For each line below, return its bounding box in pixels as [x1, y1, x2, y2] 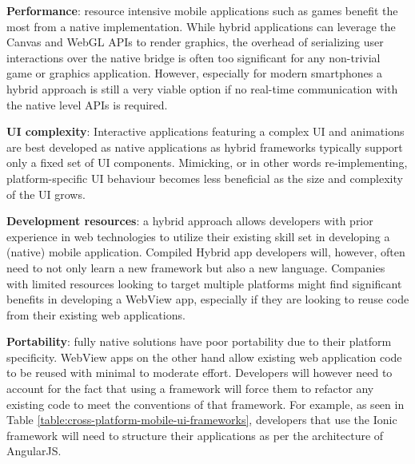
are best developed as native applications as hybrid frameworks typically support [6, 138, 403, 155]
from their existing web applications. [6, 306, 186, 323]
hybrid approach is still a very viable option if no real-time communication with [6, 80, 398, 97]
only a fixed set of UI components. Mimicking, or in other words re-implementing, [6, 154, 408, 171]
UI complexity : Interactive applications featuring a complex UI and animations [6, 123, 405, 140]
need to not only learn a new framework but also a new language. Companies [6, 259, 385, 276]
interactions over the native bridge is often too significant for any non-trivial [6, 49, 381, 65]
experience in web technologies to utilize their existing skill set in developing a [6, 228, 390, 244]
